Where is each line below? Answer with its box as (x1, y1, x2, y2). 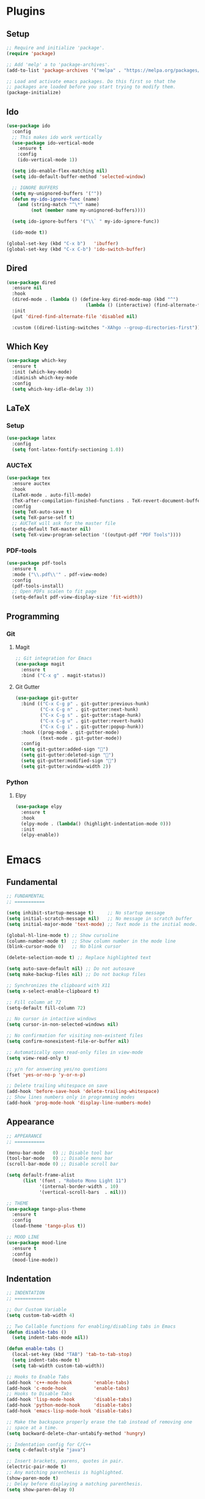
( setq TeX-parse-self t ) (12, 515, 75, 521)
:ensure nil (12, 285, 43, 291)
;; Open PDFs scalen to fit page (12, 588, 97, 594)
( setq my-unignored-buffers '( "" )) (12, 190, 103, 196)
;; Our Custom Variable (6, 1306, 67, 1312)
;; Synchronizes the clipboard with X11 (6, 982, 111, 988)
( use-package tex (6, 475, 51, 481)
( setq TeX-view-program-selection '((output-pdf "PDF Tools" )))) (12, 531, 182, 538)
